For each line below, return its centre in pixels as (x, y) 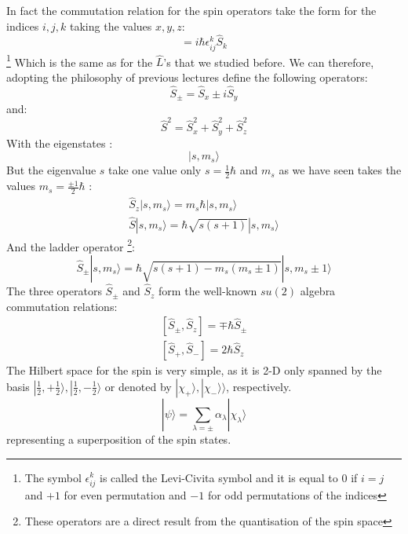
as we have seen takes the (340, 170)
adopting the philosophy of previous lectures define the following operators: (187, 77)
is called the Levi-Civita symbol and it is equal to (219, 477)
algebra (318, 291)
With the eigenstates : (60, 143)
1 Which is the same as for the (80, 60)
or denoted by (138, 386)
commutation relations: (62, 306)
